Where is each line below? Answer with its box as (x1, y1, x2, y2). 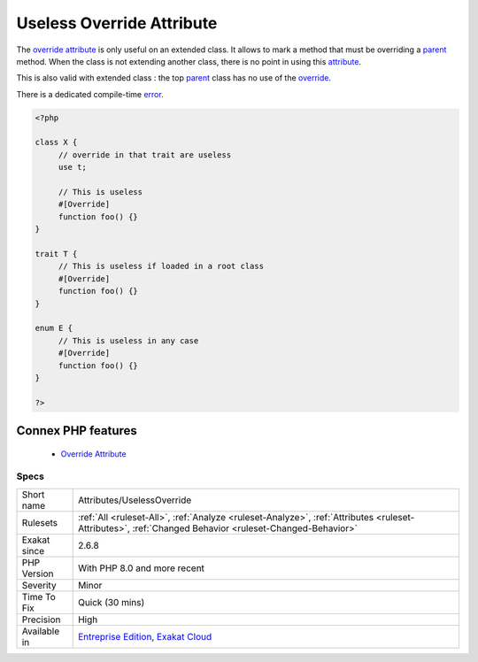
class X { (35, 137, 78, 148)
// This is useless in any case (58, 335, 199, 345)
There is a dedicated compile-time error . (16, 89, 164, 99)
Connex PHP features (16, 423, 137, 438)
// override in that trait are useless (58, 150, 232, 159)
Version (21, 567, 54, 580)
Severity (21, 579, 57, 591)
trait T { (35, 249, 78, 258)
